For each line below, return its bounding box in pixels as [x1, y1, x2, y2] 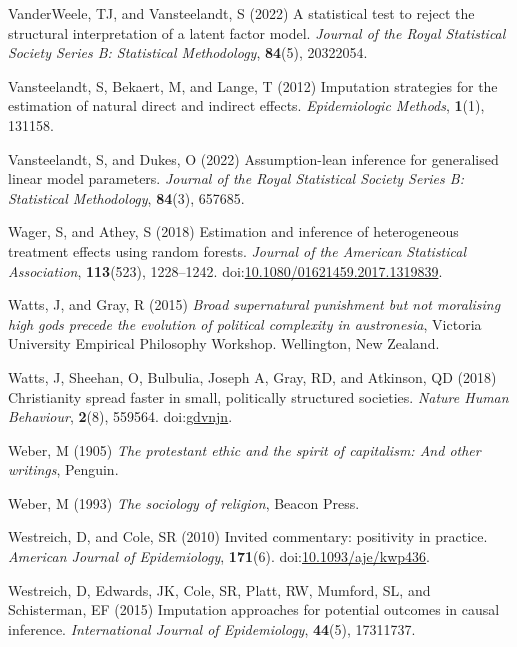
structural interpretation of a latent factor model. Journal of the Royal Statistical [8, 22, 506, 43]
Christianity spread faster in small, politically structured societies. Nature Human [8, 386, 509, 407]
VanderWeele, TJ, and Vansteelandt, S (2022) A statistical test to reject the [8, 3, 475, 23]
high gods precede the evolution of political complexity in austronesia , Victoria [8, 313, 482, 334]
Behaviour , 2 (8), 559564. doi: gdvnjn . [8, 406, 233, 427]
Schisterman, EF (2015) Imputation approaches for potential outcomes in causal [8, 599, 500, 620]
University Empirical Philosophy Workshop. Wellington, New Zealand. [8, 333, 440, 354]
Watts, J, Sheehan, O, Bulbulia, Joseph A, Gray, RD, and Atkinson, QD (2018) [8, 366, 497, 387]
